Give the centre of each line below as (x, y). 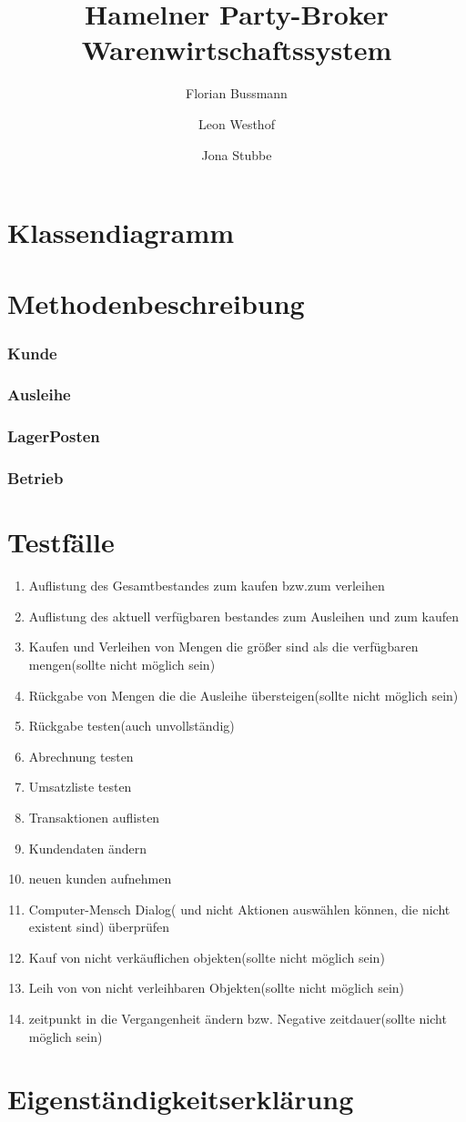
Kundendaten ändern (87, 848)
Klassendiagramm (121, 232)
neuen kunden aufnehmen (100, 879)
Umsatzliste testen (80, 787)
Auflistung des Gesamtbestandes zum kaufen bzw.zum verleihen (207, 586)
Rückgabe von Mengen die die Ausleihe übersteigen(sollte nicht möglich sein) (243, 695)
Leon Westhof (237, 123)
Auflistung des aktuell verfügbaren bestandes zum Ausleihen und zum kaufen (244, 616)
